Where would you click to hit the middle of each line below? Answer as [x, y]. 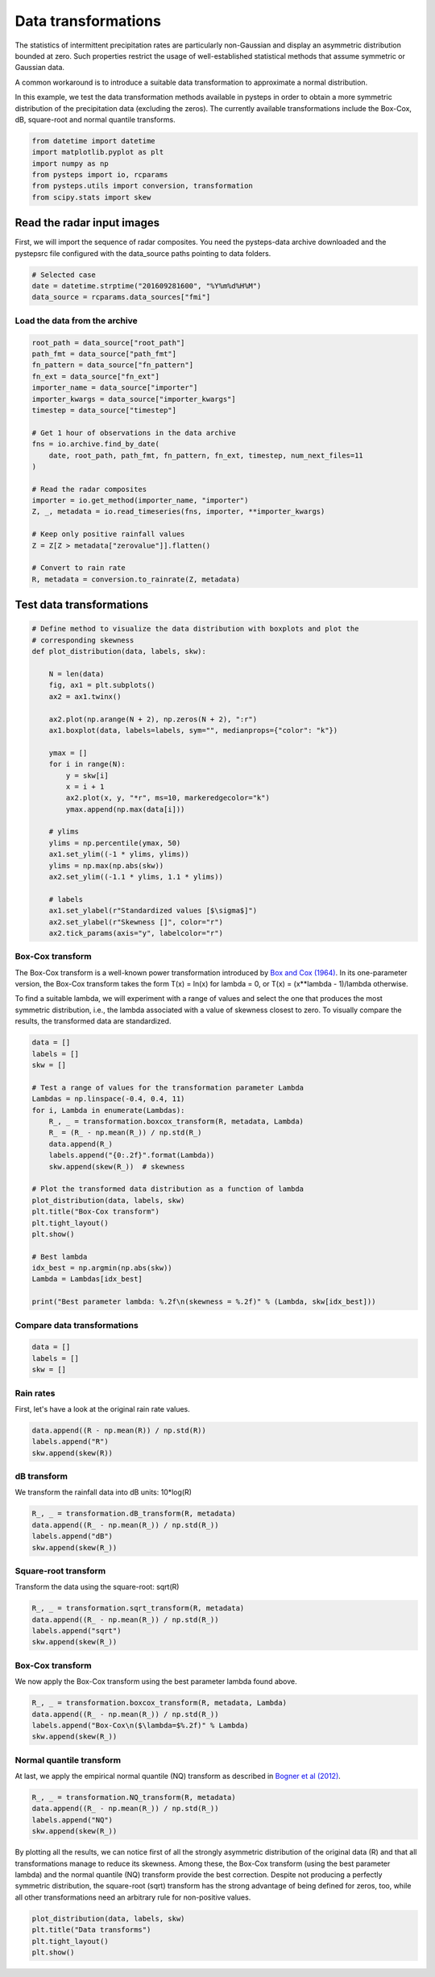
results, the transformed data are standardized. [93, 1021]
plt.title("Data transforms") [91, 1930]
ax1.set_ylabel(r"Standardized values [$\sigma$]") [153, 911]
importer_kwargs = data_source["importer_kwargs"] [134, 399]
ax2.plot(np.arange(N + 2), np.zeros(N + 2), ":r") [153, 719]
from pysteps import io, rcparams [100, 175]
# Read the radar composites [89, 489]
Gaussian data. [39, 68]
